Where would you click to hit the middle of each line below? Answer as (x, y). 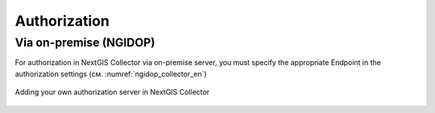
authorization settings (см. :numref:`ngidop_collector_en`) (111, 74)
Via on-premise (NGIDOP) (85, 42)
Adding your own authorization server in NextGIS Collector (112, 92)
